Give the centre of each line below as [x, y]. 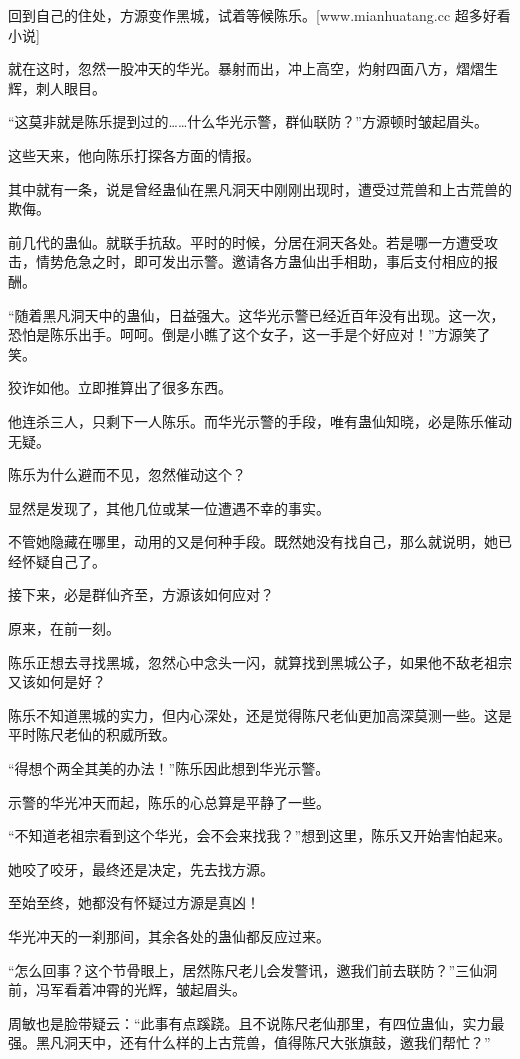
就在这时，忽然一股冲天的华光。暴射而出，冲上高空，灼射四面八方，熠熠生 [253, 68]
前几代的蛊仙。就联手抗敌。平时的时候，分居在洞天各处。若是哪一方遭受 [246, 241]
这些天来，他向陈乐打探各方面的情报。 [134, 154]
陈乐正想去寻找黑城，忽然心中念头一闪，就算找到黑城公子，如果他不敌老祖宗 [260, 661]
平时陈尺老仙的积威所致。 [92, 734]
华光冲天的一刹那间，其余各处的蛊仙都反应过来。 [169, 936]
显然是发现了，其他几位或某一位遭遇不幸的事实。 [169, 507]
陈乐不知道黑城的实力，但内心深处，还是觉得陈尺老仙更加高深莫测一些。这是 [260, 714]
